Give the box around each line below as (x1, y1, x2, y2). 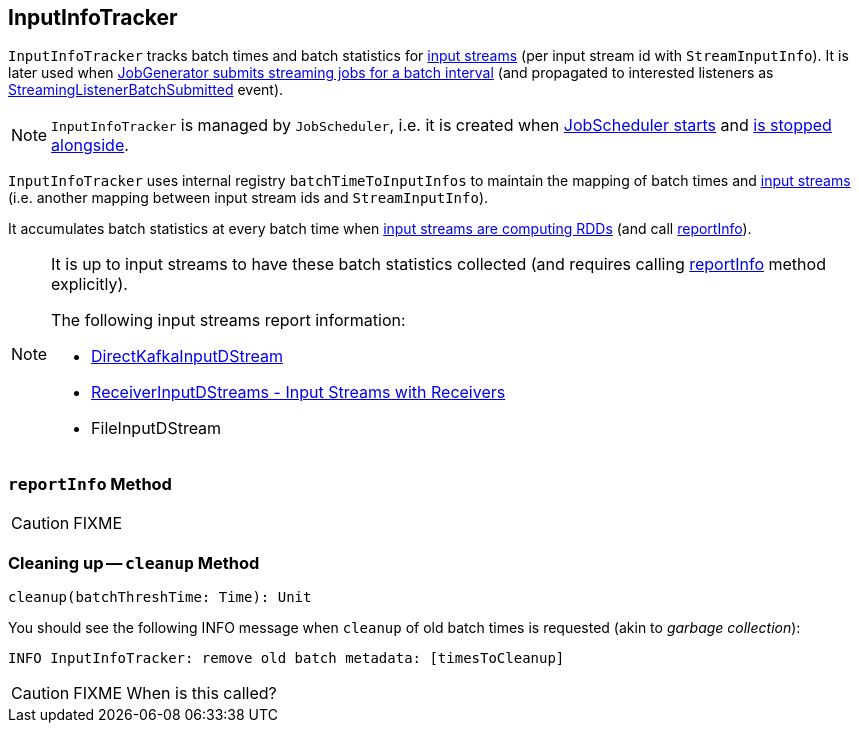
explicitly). (51, 274, 128, 295)
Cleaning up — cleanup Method (8, 552, 260, 573)
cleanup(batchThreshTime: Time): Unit (8, 588, 312, 605)
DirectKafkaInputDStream (91, 346, 283, 367)
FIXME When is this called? (73, 682, 277, 703)
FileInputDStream (91, 418, 222, 439)
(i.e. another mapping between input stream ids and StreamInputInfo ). (8, 189, 489, 207)
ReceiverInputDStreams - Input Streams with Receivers (91, 382, 506, 403)
